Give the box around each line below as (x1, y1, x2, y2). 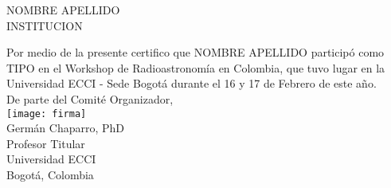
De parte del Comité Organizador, (6, 90, 174, 107)
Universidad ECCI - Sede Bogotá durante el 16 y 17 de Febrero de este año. (6, 75, 377, 92)
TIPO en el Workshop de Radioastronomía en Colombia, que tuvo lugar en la (6, 59, 385, 76)
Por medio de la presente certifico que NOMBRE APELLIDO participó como (6, 44, 385, 61)
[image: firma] (6, 108, 87, 119)
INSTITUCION (6, 17, 83, 33)
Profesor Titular (6, 135, 85, 151)
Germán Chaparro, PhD (6, 119, 125, 136)
